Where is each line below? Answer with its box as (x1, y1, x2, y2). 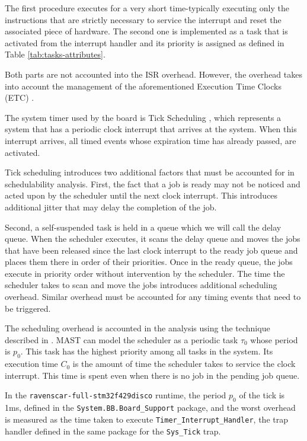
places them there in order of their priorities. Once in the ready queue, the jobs (5, 255, 293, 268)
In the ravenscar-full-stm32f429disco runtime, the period (5, 389, 226, 401)
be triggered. (5, 302, 51, 314)
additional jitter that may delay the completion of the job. (5, 200, 217, 213)
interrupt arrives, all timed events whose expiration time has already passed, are (5, 134, 296, 146)
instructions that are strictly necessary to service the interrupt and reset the (5, 13, 282, 25)
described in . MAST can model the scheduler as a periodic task (5, 333, 238, 346)
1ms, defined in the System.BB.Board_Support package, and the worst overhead (5, 401, 296, 414)
